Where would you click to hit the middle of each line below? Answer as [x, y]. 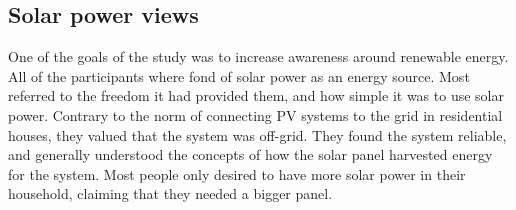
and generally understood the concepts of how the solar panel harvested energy [250, 154]
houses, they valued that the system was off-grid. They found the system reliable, [257, 134]
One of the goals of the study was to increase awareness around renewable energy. [258, 56]
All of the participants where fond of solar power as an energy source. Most [239, 75]
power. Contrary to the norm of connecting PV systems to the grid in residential [255, 114]
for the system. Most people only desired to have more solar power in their [237, 173]
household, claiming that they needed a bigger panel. [170, 193]
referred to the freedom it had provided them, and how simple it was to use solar [256, 95]
